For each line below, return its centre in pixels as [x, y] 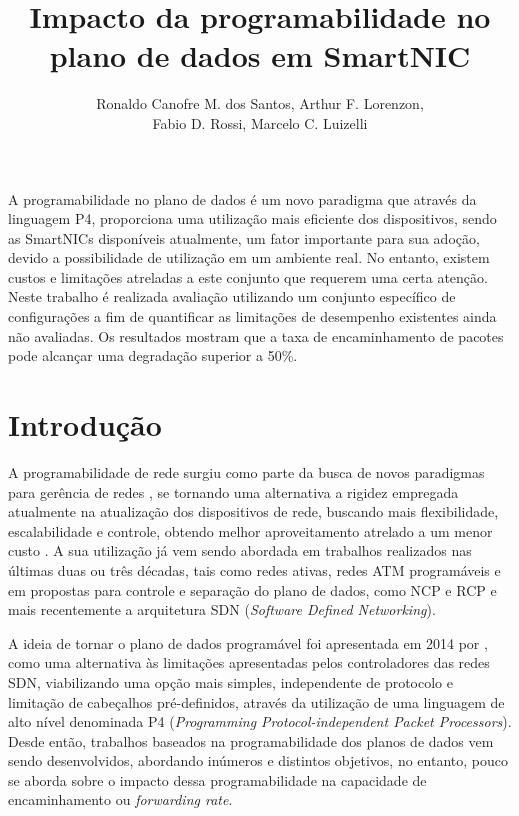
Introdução [85, 424]
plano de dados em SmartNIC [260, 55]
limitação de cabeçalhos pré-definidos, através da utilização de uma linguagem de [256, 701]
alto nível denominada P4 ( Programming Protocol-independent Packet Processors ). [260, 721]
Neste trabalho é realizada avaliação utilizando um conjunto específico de [232, 296]
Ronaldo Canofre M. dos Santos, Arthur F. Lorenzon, [260, 103]
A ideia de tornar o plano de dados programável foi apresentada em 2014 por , [248, 642]
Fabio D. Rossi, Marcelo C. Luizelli [260, 122]
